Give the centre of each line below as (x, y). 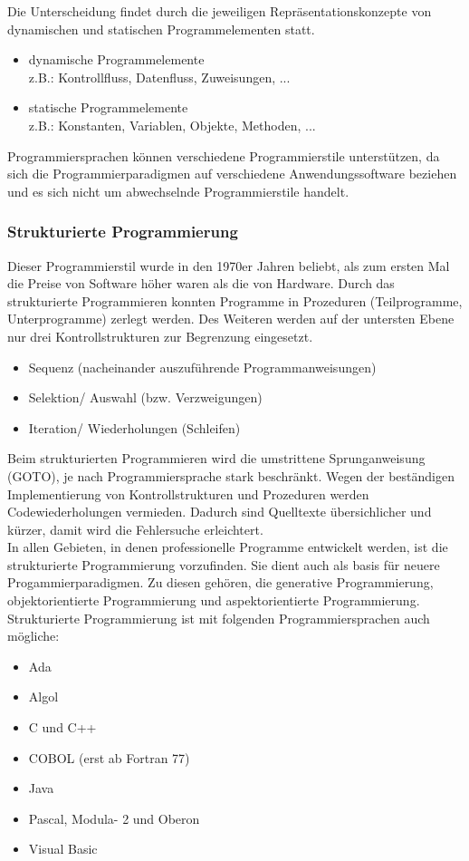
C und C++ (62, 727)
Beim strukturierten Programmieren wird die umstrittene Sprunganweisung (216, 458)
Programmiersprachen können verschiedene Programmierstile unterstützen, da (224, 155)
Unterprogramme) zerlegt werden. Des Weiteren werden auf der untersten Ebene (231, 319)
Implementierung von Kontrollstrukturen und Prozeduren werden (188, 493)
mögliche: (33, 636)
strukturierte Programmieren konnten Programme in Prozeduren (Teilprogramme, (235, 300)
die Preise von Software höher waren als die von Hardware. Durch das (201, 283)
